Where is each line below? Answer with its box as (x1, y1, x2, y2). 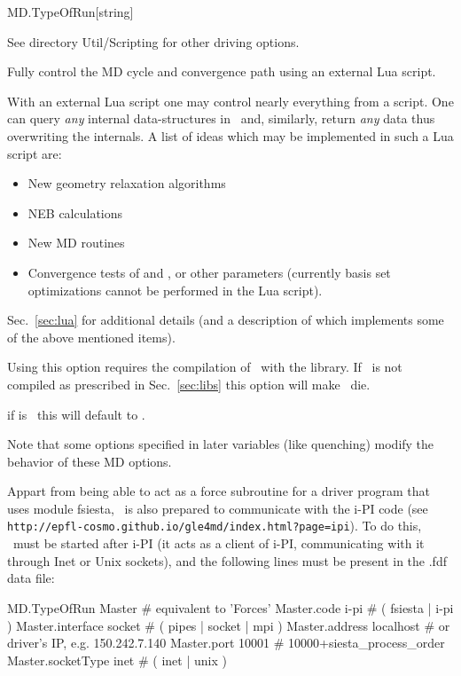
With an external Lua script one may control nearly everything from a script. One (7, 91, 454, 110)
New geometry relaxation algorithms (27, 174, 226, 193)
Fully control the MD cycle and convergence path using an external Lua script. (7, 62, 436, 81)
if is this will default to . (7, 405, 145, 423)
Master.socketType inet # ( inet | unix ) (7, 650, 227, 669)
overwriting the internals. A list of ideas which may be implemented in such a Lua (7, 126, 454, 145)
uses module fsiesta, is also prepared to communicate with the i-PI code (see (7, 499, 428, 517)
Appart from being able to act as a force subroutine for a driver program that (7, 482, 430, 500)
